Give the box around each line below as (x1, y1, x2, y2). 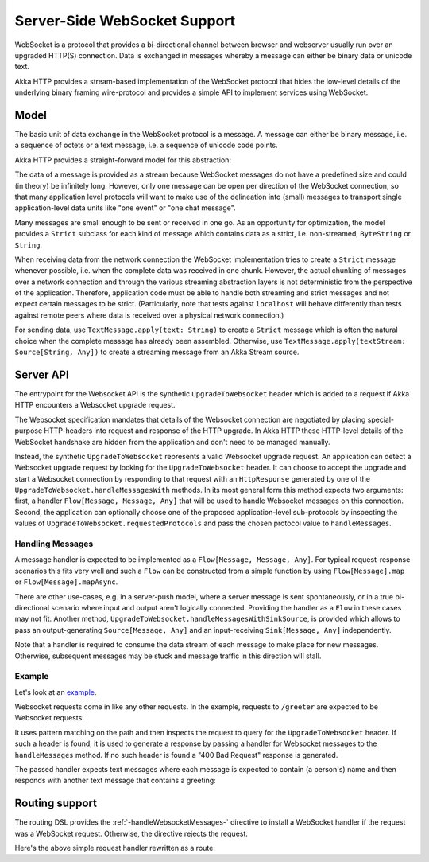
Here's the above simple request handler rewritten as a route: (14, 844, 216, 853)
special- (367, 415, 395, 424)
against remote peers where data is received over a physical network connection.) (14, 310, 284, 320)
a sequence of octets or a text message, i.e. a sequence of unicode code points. (14, 140, 278, 150)
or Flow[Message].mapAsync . (14, 577, 118, 587)
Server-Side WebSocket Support (14, 12, 236, 29)
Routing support (14, 797, 98, 810)
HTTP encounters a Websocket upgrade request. (14, 400, 176, 410)
